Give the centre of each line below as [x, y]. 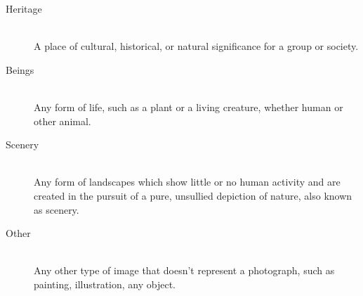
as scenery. [57, 209]
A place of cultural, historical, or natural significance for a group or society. [196, 46]
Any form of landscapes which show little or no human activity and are [187, 182]
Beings [20, 69]
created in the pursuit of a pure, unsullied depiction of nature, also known [193, 195]
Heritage [24, 8]
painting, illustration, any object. [105, 284]
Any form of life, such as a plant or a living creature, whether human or [189, 107]
